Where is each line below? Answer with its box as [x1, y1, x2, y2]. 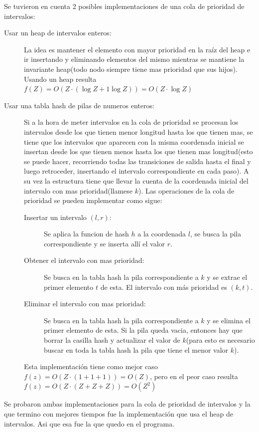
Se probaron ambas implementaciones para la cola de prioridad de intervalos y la [4, 399, 251, 409]
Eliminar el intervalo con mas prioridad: [24, 298, 146, 309]
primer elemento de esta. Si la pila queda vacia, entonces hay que [44, 325, 243, 335]
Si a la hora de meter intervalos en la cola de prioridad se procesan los [24, 117, 239, 127]
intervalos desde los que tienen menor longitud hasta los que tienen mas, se [24, 126, 253, 137]
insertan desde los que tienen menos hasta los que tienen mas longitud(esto [24, 146, 253, 157]
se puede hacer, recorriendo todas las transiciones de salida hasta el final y [24, 156, 251, 166]
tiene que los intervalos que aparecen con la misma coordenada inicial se [24, 136, 244, 147]
